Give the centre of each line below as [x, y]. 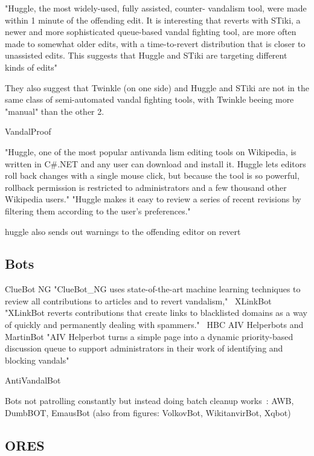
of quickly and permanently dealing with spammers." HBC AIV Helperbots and [154, 325]
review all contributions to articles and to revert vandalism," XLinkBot [138, 300]
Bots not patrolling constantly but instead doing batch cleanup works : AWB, [149, 401]
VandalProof [28, 131]
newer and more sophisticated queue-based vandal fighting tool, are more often [151, 32]
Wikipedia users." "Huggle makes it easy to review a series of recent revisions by [153, 199]
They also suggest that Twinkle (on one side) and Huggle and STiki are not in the [157, 87]
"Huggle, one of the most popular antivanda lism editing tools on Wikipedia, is [151, 151]
